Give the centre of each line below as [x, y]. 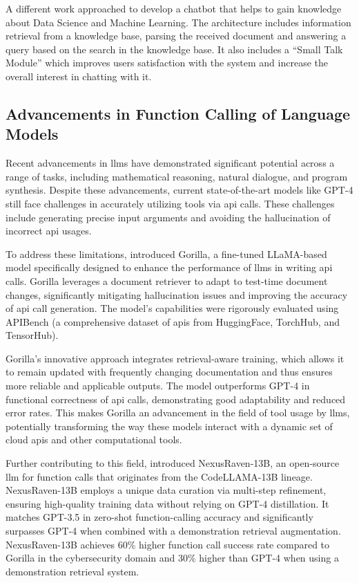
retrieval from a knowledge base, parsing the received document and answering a [176, 36]
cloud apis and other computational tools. [94, 439]
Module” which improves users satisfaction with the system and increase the [167, 63]
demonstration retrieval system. [72, 571]
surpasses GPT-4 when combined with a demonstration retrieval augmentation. [173, 530]
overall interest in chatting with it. [79, 76]
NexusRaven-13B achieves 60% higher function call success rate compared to [168, 544]
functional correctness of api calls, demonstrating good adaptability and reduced [176, 399]
